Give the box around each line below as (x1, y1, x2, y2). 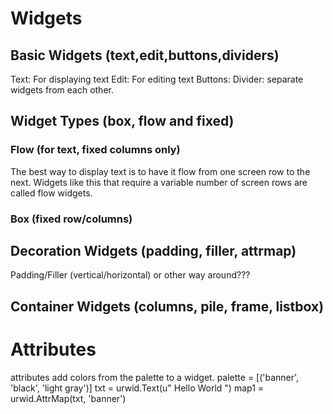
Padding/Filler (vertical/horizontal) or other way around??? (10, 269, 251, 281)
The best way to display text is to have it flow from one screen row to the (10, 165, 311, 177)
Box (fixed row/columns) (10, 212, 133, 226)
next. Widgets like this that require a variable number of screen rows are (10, 176, 308, 188)
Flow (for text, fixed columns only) (10, 143, 181, 157)
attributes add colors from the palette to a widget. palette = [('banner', (10, 371, 300, 383)
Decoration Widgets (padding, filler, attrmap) (10, 243, 297, 259)
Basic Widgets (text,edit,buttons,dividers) (10, 47, 280, 64)
